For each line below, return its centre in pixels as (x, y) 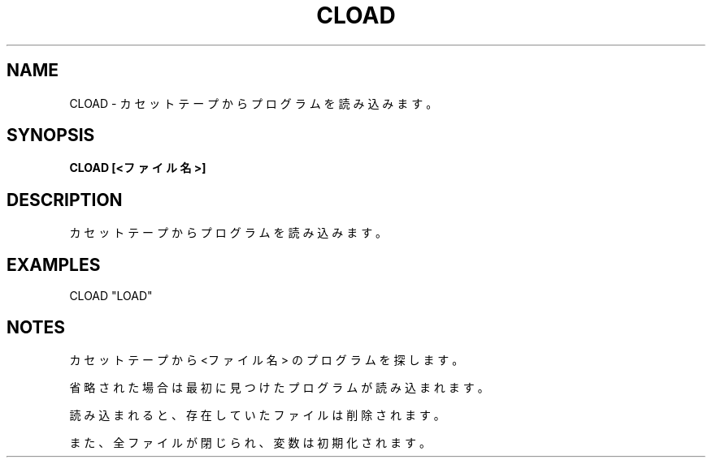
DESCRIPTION (65, 200)
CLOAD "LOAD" (111, 296)
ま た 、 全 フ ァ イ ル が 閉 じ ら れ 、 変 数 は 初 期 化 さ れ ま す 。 (250, 442)
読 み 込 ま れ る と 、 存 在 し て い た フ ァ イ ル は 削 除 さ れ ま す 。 (257, 415)
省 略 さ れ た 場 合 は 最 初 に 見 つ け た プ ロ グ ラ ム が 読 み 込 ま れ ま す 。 (279, 387)
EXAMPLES (54, 264)
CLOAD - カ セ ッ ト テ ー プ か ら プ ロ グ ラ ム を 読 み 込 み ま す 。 (254, 103)
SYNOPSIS (51, 135)
